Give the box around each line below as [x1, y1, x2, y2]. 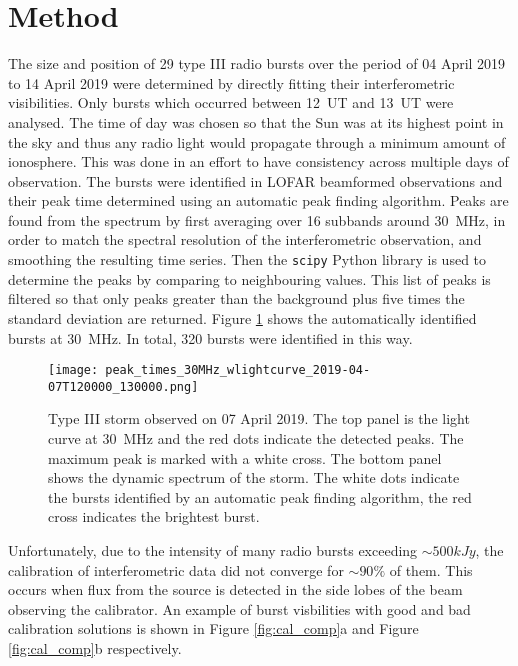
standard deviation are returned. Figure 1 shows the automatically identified [8, 307, 477, 328]
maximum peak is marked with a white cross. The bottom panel [48, 447, 442, 468]
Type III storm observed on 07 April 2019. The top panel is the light [48, 408, 470, 429]
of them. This [389, 559, 473, 580]
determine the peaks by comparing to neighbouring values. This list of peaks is [8, 268, 491, 289]
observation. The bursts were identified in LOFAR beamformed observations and [8, 170, 503, 191]
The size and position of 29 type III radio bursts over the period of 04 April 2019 [8, 53, 506, 74]
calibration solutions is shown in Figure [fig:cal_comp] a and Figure [8, 618, 419, 639]
